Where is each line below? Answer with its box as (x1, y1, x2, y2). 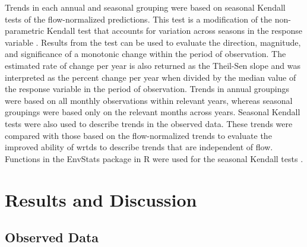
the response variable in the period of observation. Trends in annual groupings (5, 83, 290, 95)
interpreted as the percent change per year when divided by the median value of (5, 71, 296, 83)
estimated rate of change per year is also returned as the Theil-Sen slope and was (5, 59, 300, 71)
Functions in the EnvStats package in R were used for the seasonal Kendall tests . (5, 152, 303, 164)
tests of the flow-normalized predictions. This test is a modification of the (5, 12, 273, 25)
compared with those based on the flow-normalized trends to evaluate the (5, 129, 272, 141)
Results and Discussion (5, 187, 197, 211)
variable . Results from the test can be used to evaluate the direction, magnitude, (5, 36, 301, 48)
